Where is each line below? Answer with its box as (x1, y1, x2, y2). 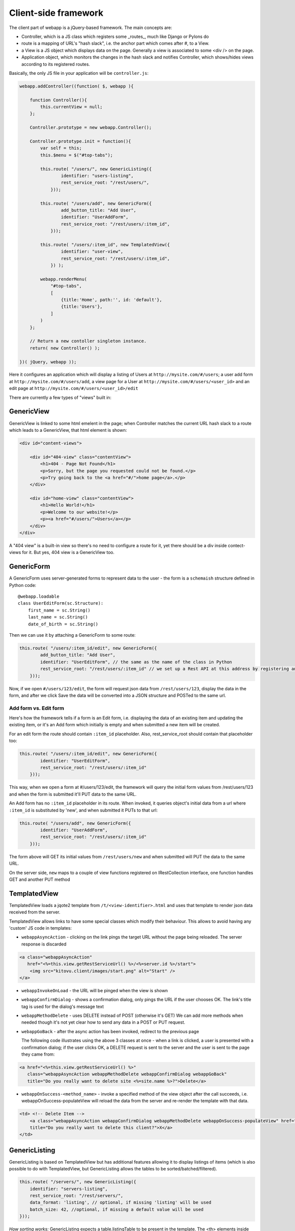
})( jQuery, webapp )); (19, 359, 77, 364)
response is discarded (21, 941, 66, 947)
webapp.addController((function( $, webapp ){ (19, 83, 134, 89)
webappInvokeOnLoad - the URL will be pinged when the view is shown (21, 987, 168, 993)
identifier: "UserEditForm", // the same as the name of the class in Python (40, 659, 232, 665)
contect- (228, 543, 245, 549)
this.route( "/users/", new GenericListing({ (40, 166, 152, 172)
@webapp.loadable (18, 594, 59, 599)
